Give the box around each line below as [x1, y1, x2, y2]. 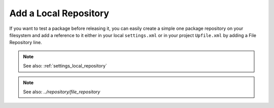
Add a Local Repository [9, 8, 109, 19]
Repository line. [9, 40, 43, 46]
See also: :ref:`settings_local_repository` [23, 63, 108, 69]
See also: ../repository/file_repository [23, 89, 100, 95]
